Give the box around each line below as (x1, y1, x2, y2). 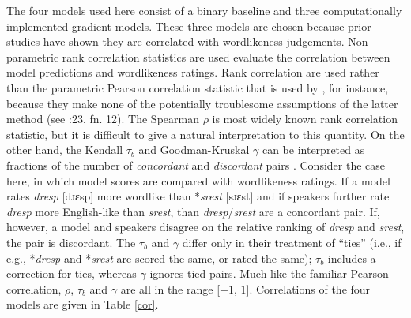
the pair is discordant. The (6, 234, 136, 250)
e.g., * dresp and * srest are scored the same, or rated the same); (6, 249, 312, 266)
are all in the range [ (120, 280, 221, 297)
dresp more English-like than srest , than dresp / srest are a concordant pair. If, (6, 203, 380, 219)
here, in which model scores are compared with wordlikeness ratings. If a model (6, 172, 390, 189)
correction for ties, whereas (6, 265, 137, 282)
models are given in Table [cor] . (6, 296, 159, 312)
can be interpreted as (262, 141, 365, 158)
